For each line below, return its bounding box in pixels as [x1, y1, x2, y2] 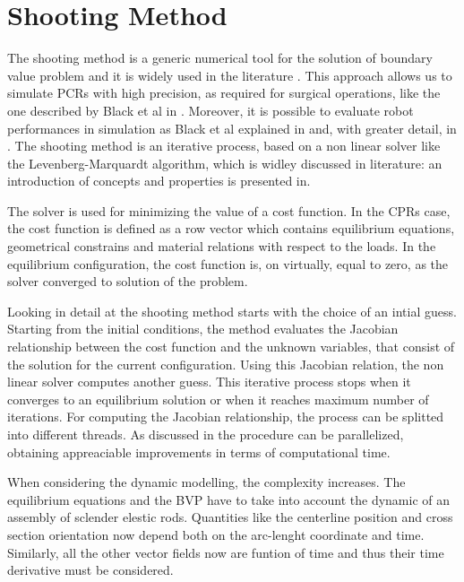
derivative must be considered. [7, 560, 174, 579]
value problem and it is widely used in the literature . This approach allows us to [7, 65, 452, 84]
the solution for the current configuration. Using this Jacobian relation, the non [7, 354, 444, 373]
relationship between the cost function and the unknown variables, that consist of [7, 337, 455, 356]
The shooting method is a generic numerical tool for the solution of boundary [7, 48, 433, 67]
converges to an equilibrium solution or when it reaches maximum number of [7, 389, 429, 408]
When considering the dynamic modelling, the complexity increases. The [7, 473, 406, 491]
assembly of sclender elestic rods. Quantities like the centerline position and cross [7, 508, 453, 526]
